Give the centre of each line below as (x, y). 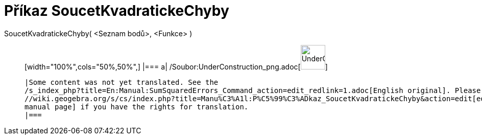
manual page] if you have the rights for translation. (137, 107)
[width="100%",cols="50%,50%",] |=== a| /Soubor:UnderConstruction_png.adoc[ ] (176, 66)
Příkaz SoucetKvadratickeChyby (117, 11)
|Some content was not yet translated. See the (122, 82)
